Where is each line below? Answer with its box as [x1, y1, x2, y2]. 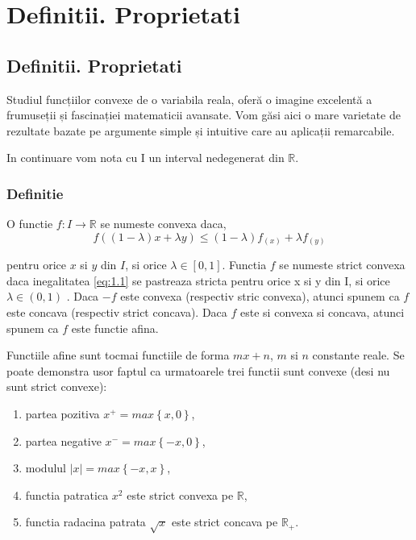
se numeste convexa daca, [100, 215, 227, 232]
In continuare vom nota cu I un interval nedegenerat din [6, 149, 285, 166]
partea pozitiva [25, 405, 100, 422]
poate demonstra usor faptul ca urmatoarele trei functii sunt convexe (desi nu [6, 362, 390, 379]
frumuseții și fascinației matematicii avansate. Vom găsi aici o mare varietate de [6, 106, 401, 123]
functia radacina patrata [25, 513, 146, 530]
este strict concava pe [171, 513, 278, 530]
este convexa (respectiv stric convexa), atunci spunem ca [120, 288, 400, 305]
